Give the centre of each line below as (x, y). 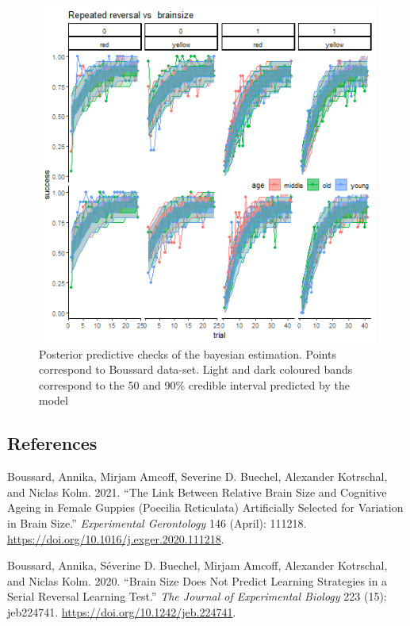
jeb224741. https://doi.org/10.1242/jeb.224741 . (122, 611)
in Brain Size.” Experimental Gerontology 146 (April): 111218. (157, 522)
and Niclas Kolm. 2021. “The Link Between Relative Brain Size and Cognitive (197, 492)
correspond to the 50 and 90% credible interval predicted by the (194, 384)
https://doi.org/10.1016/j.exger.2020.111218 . (116, 538)
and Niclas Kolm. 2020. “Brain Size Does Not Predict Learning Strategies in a (197, 580)
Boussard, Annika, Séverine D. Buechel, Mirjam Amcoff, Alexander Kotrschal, (197, 565)
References (52, 443)
